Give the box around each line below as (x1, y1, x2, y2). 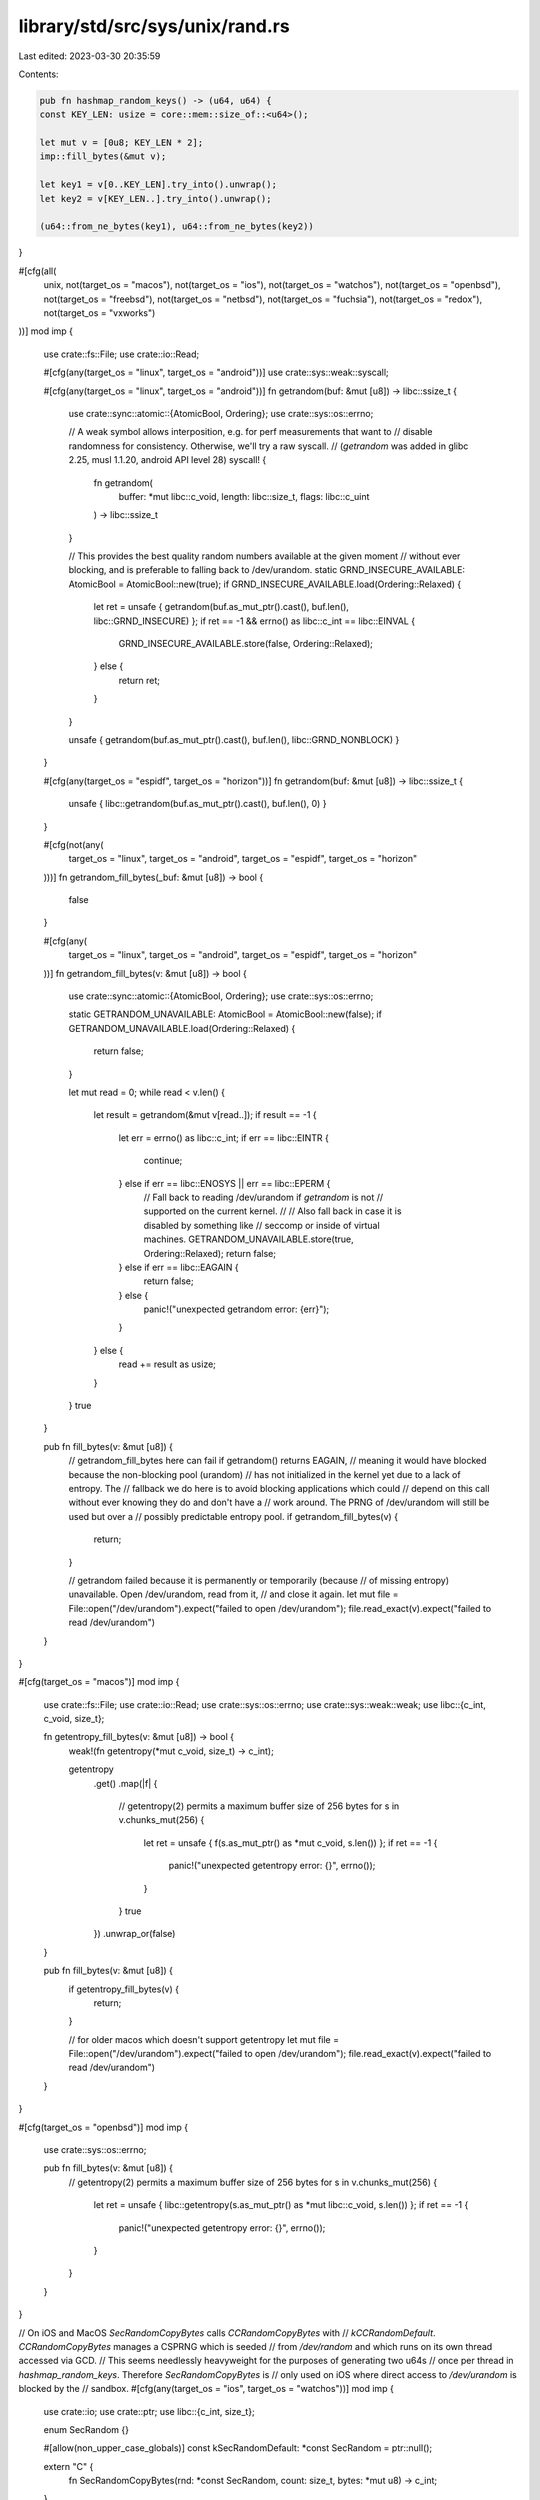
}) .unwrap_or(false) (93, 1928, 176, 1940)
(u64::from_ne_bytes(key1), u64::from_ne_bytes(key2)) (39, 221, 314, 232)
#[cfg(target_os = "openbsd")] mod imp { (18, 2121, 189, 2133)
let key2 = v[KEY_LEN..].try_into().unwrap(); (39, 193, 272, 204)
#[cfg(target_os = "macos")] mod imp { (18, 1676, 180, 1688)
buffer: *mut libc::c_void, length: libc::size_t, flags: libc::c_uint (118, 490, 370, 502)
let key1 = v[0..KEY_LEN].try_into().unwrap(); (39, 179, 277, 190)
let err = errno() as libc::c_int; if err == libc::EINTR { (118, 1131, 329, 1144)
